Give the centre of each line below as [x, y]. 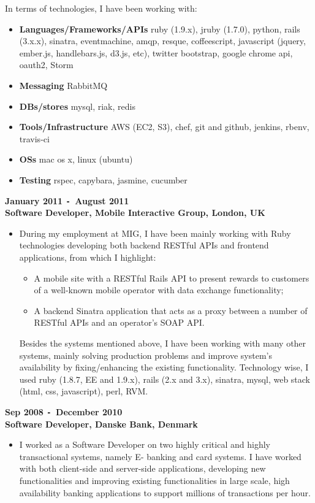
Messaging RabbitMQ [63, 85]
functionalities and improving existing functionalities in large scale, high [154, 480]
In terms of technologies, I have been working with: [101, 8]
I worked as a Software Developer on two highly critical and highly [145, 444]
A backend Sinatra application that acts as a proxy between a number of [171, 310]
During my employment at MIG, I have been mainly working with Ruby [155, 233]
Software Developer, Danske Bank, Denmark [101, 424]
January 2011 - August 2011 [67, 200]
